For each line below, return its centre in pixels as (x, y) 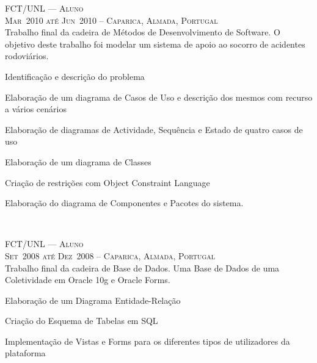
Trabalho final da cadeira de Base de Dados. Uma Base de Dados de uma (142, 268)
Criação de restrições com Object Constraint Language (107, 182)
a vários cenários (36, 109)
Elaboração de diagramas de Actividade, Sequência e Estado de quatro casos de (154, 129)
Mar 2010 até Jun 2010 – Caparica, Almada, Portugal (111, 20)
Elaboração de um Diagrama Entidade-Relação (93, 300)
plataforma (25, 353)
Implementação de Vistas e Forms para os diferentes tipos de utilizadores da (148, 341)
